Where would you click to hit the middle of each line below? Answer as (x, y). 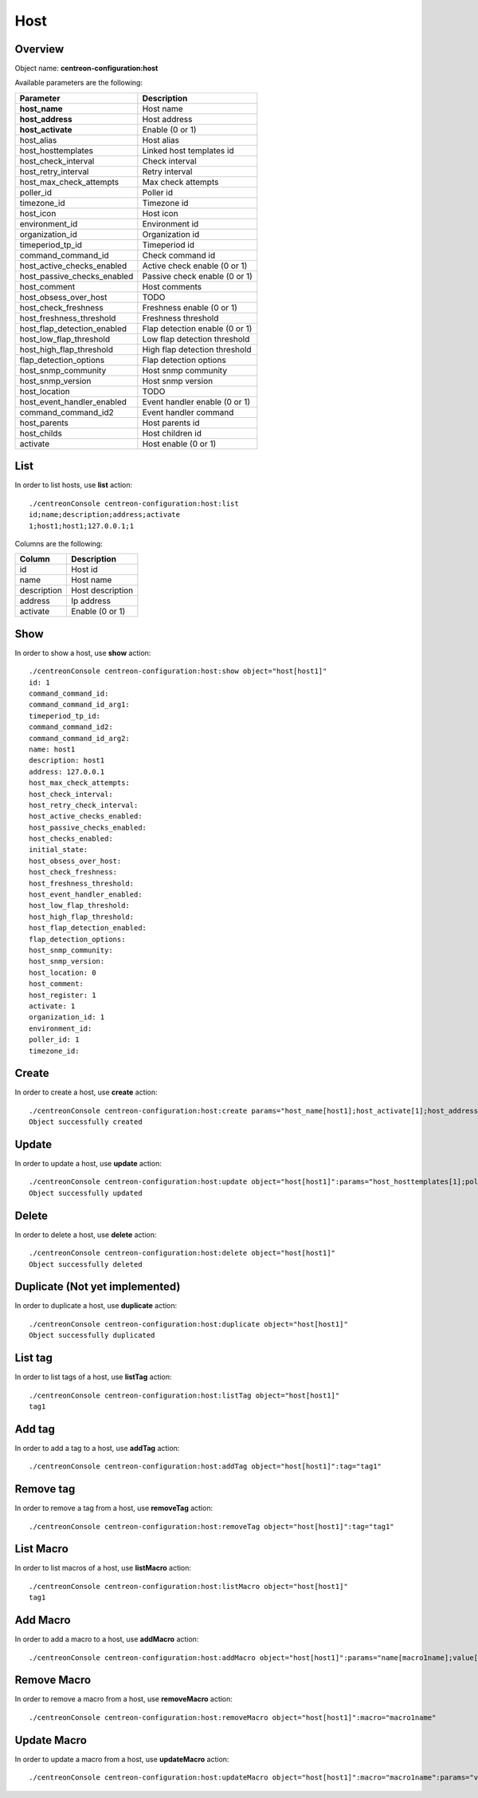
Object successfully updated (86, 1193)
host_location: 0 (63, 972)
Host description (102, 590)
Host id (84, 570)
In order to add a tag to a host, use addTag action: (97, 1448)
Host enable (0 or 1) (179, 444)
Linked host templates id (188, 150)
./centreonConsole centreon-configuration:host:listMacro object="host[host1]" (188, 1586)
